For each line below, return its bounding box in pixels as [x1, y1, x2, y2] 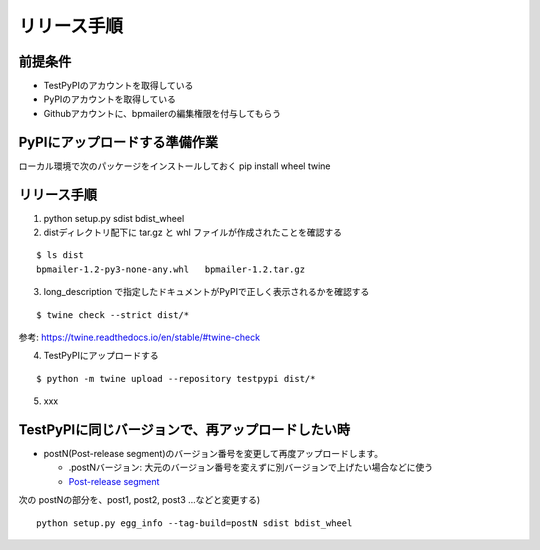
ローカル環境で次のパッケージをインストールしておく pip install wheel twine [18, 160, 331, 172]
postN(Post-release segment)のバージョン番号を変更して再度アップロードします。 [43, 448, 384, 460]
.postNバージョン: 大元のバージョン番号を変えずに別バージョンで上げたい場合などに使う [68, 461, 434, 474]
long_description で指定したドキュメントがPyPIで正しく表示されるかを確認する [43, 286, 370, 298]
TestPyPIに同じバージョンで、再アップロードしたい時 [18, 421, 350, 438]
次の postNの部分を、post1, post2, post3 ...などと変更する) [18, 494, 261, 506]
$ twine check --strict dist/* [36, 309, 190, 320]
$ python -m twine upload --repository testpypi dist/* [36, 373, 316, 384]
